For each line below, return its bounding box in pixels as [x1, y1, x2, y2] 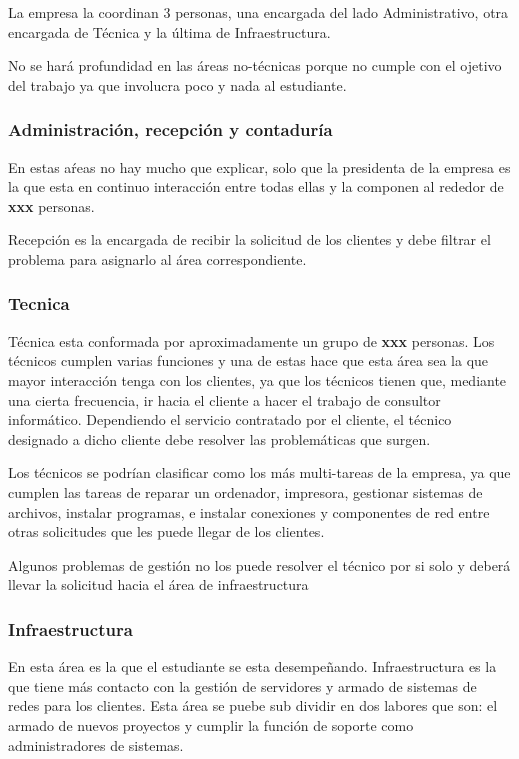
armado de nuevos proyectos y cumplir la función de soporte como [8, 714, 414, 735]
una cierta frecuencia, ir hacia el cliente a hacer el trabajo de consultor [8, 389, 441, 410]
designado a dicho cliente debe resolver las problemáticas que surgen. [8, 428, 431, 449]
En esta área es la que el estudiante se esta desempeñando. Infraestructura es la [8, 656, 497, 677]
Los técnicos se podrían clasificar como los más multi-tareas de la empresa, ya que [8, 462, 511, 483]
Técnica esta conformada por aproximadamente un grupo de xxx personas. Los [8, 330, 495, 351]
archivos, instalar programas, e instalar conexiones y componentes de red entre [8, 501, 490, 522]
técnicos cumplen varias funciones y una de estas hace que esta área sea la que [8, 350, 489, 371]
